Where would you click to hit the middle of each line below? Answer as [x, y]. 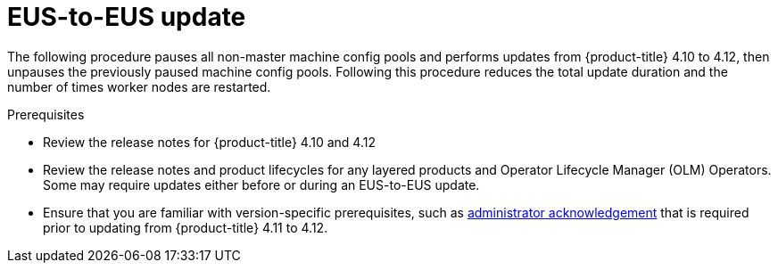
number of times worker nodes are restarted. [139, 86]
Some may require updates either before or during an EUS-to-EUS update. [261, 184]
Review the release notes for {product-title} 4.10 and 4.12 [209, 142]
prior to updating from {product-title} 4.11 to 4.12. [186, 227]
